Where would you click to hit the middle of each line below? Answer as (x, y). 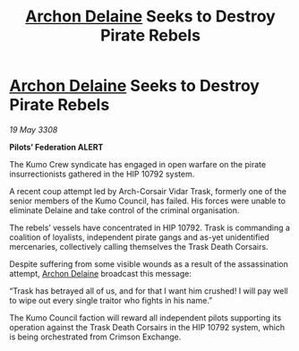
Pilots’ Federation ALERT (56, 147)
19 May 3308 (34, 129)
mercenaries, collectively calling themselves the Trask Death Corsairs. (139, 246)
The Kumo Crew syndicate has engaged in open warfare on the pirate (138, 164)
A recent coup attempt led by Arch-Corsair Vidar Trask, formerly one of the (148, 191)
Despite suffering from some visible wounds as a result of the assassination (149, 264)
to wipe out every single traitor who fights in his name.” (111, 300)
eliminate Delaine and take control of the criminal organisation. (124, 210)
